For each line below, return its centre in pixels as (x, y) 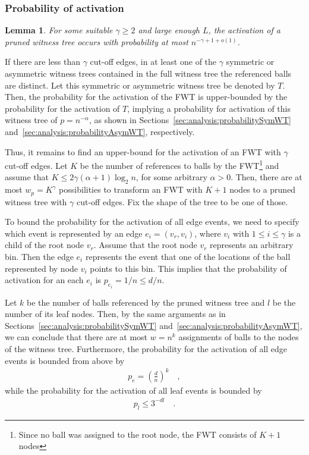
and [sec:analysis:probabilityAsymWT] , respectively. (100, 131)
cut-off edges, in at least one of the (153, 62)
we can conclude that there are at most (76, 337)
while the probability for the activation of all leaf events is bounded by (133, 390)
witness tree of (31, 120)
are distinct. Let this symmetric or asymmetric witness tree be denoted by (140, 85)
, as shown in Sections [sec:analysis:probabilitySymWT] (190, 120)
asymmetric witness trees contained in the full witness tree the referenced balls (148, 73)
